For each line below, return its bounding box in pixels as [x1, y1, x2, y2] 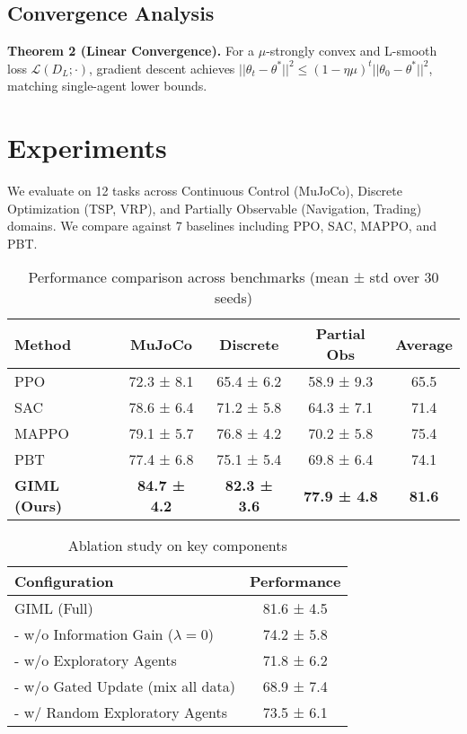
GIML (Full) [14, 598, 93, 619]
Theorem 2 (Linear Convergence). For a [7, 41, 255, 60]
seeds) [215, 287, 252, 309]
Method [14, 333, 72, 354]
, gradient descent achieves [89, 58, 235, 77]
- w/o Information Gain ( [14, 624, 174, 645]
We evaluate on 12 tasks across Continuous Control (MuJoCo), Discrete [7, 181, 402, 200]
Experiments [7, 129, 167, 166]
